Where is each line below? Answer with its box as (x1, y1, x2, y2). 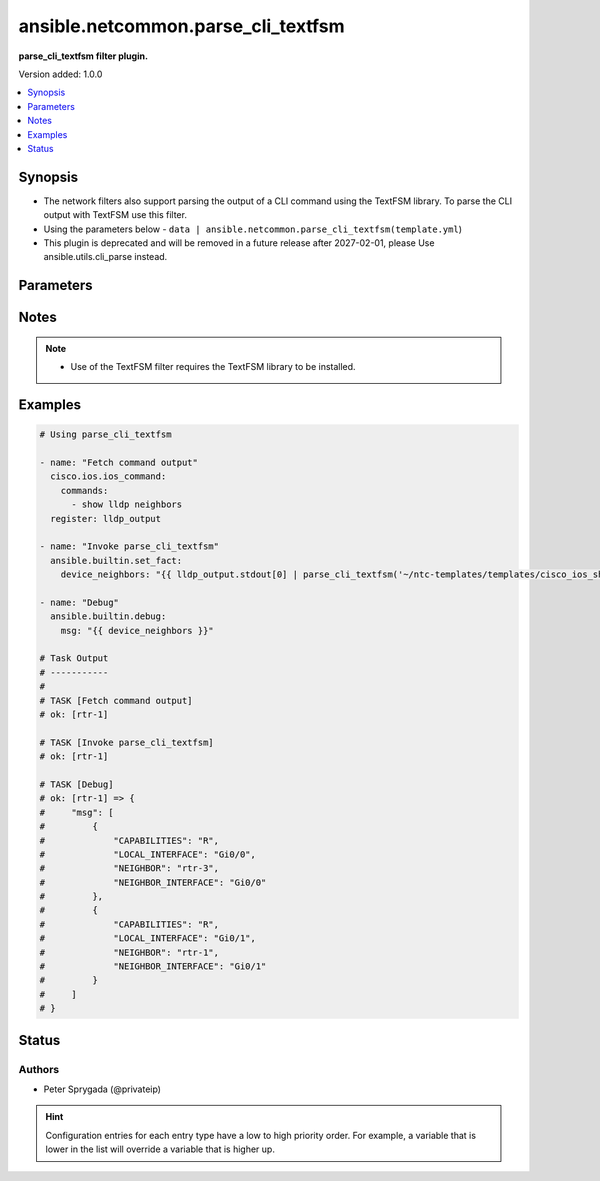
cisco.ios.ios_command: (50, 471, 167, 482)
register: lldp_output (50, 513, 162, 524)
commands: (60, 485, 109, 496)
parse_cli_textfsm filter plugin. (18, 50, 149, 62)
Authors (18, 1062, 60, 1076)
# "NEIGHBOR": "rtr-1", (39, 946, 220, 958)
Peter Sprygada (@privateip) (43, 1083, 162, 1095)
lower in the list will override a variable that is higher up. (45, 1143, 275, 1155)
